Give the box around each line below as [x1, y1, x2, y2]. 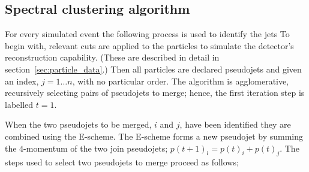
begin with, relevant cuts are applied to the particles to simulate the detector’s [5, 39, 294, 52]
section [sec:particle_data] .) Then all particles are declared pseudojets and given [5, 62, 302, 75]
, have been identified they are [179, 118, 291, 131]
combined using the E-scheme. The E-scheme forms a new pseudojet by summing [5, 129, 304, 142]
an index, [5, 74, 39, 87]
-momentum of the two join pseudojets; [23, 141, 168, 154]
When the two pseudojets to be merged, [5, 118, 152, 131]
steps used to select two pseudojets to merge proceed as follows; [5, 156, 239, 168]
